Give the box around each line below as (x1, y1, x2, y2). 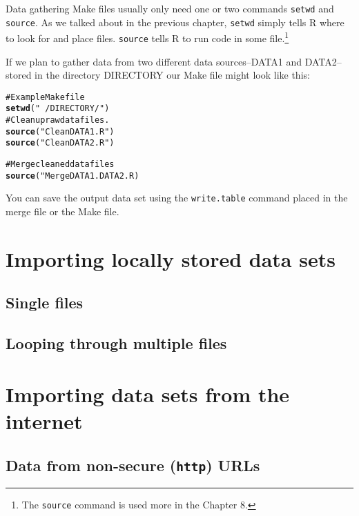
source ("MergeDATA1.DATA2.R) (6, 170, 139, 181)
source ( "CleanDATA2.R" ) (6, 138, 115, 148)
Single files (6, 292, 84, 313)
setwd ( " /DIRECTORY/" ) (6, 103, 110, 114)
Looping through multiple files (6, 333, 227, 354)
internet (6, 406, 83, 435)
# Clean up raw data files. (6, 115, 110, 126)
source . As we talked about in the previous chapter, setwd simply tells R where (6, 14, 345, 29)
